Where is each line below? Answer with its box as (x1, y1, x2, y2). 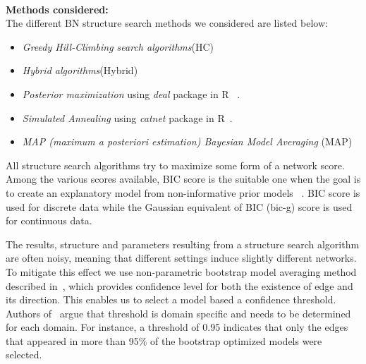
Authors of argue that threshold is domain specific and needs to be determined (6, 305, 351, 320)
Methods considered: (6, 1, 109, 16)
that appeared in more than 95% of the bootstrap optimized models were (6, 333, 322, 348)
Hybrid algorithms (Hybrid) (22, 63, 138, 78)
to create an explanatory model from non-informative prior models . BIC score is (6, 185, 360, 200)
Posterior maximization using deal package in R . (22, 86, 240, 101)
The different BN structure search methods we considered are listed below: (6, 16, 328, 30)
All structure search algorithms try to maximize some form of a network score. (6, 157, 345, 172)
